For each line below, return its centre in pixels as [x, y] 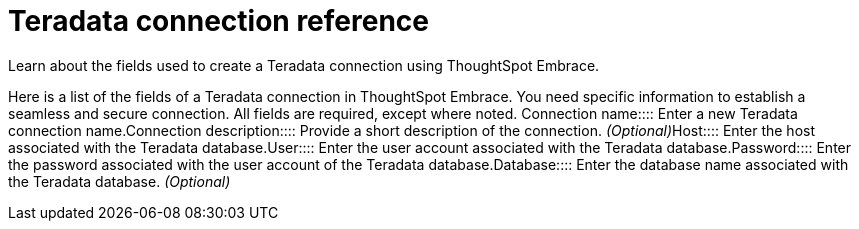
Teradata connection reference [218, 21]
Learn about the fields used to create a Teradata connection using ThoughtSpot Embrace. [304, 65]
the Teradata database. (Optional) [119, 181]
